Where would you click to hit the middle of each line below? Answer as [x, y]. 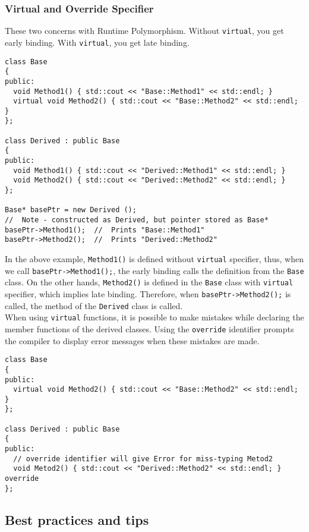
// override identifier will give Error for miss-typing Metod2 [143, 459]
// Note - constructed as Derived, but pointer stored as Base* [137, 220]
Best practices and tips [77, 519]
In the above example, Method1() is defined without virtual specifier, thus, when [154, 259]
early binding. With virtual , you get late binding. [97, 42]
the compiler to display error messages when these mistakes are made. [132, 340]
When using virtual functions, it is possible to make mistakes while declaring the [154, 317]
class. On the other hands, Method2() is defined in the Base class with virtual [149, 282]
